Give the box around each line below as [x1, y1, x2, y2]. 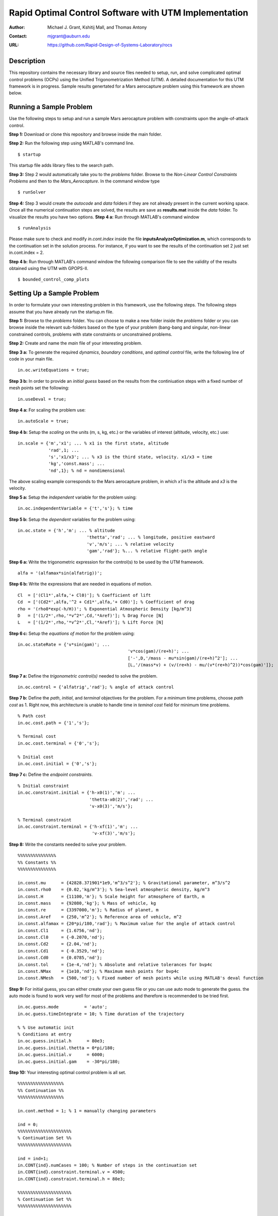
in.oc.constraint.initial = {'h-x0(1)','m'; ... [17, 790, 136, 795]
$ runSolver [17, 190, 46, 195]
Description [9, 57, 46, 65]
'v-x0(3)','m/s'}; [89, 803, 133, 809]
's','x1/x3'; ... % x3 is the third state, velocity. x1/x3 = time [48, 454, 212, 460]
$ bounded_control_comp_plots [17, 277, 90, 282]
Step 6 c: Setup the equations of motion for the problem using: [9, 630, 135, 636]
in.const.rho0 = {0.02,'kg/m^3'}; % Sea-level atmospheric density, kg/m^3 [17, 887, 210, 893]
